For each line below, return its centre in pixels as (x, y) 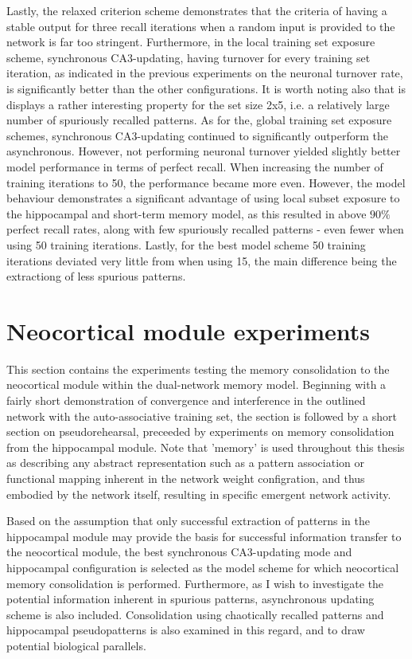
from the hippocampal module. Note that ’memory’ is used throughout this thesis (206, 447)
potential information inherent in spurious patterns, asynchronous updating (190, 599)
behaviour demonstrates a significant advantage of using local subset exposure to (203, 198)
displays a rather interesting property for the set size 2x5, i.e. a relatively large (198, 104)
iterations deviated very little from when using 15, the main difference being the (202, 260)
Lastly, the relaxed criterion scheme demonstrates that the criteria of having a (197, 10)
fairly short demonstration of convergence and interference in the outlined (186, 400)
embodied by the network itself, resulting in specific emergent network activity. (199, 494)
